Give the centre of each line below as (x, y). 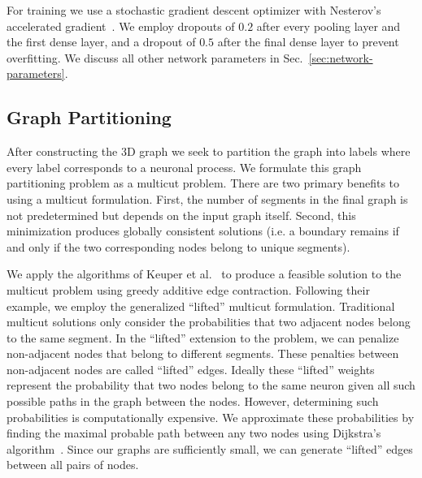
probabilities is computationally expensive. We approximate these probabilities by (211, 417)
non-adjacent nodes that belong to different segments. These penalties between (203, 353)
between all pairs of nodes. (73, 465)
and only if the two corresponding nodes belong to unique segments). (178, 246)
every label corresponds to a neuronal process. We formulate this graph (184, 167)
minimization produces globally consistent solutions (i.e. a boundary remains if (203, 231)
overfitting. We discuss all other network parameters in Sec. (155, 57)
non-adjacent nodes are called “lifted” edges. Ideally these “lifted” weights (191, 369)
